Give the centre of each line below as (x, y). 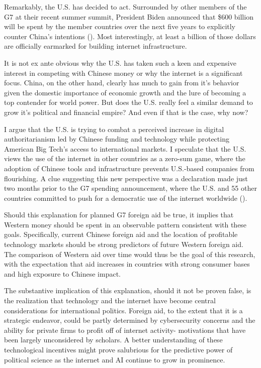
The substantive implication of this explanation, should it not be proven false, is (128, 290)
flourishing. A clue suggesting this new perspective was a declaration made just (126, 178)
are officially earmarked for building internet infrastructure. (96, 46)
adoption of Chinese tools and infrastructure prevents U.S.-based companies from (129, 168)
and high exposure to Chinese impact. (62, 273)
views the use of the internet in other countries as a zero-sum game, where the (125, 158)
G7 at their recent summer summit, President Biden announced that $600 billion (129, 16)
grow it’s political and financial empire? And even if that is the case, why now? (126, 112)
